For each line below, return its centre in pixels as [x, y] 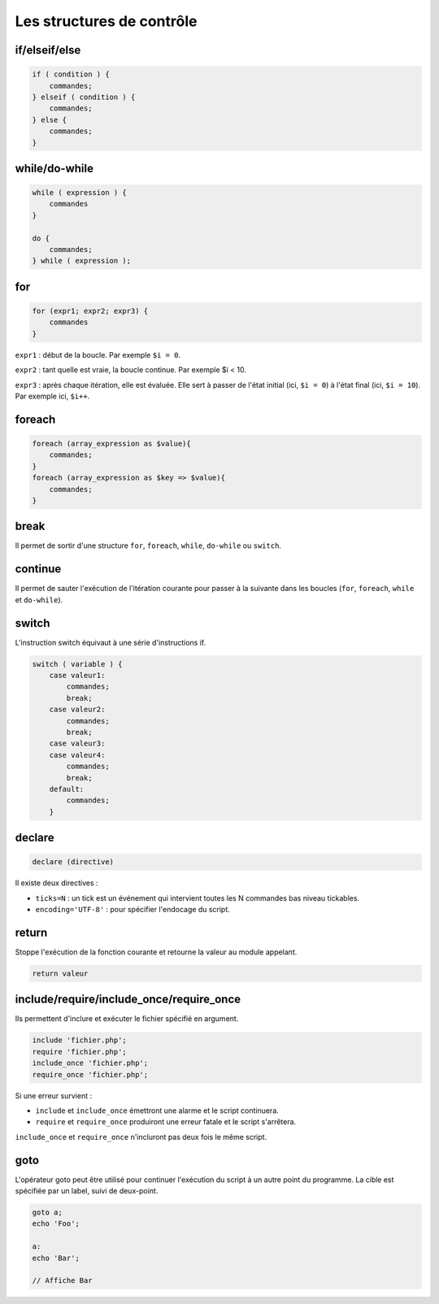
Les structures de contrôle [106, 21]
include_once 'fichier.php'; [90, 1063]
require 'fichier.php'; [80, 1052]
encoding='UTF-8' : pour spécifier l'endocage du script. [133, 910]
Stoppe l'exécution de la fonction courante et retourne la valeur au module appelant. [156, 952]
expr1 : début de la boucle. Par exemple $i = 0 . [98, 354]
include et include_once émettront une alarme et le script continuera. [157, 1111]
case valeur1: [77, 675]
